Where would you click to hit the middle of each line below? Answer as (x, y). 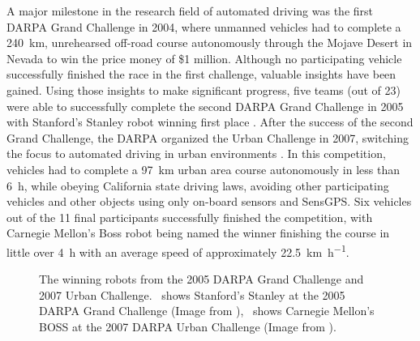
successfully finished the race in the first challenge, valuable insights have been (201, 74)
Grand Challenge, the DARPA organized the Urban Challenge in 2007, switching (208, 137)
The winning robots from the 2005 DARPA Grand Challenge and (201, 279)
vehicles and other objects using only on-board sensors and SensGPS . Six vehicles (209, 201)
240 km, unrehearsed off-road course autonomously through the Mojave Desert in (210, 43)
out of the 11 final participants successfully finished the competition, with (190, 217)
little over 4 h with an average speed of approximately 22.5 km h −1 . (178, 250)
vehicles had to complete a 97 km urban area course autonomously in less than (204, 169)
